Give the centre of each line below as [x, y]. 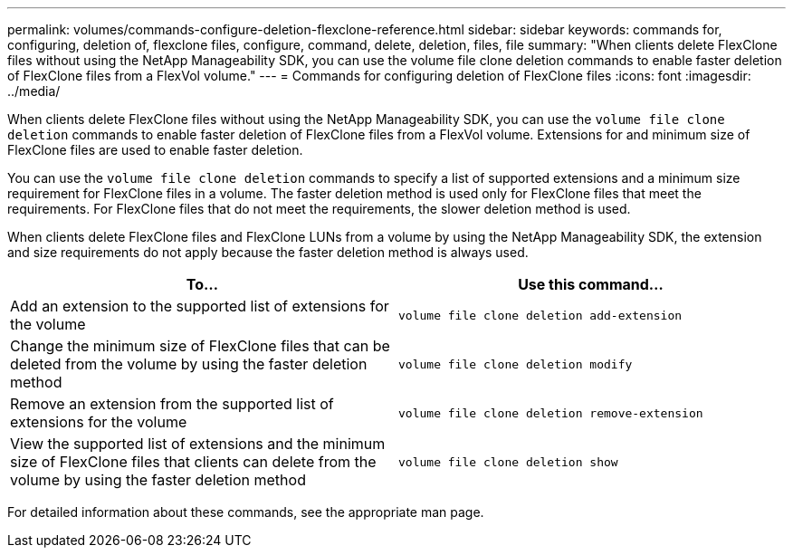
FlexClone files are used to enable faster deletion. [155, 150]
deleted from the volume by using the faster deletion [189, 364]
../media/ [34, 91]
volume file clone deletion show [508, 462]
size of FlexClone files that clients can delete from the [193, 462]
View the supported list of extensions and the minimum [198, 444]
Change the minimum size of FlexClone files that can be [200, 346]
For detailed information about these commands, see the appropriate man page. [246, 512]
